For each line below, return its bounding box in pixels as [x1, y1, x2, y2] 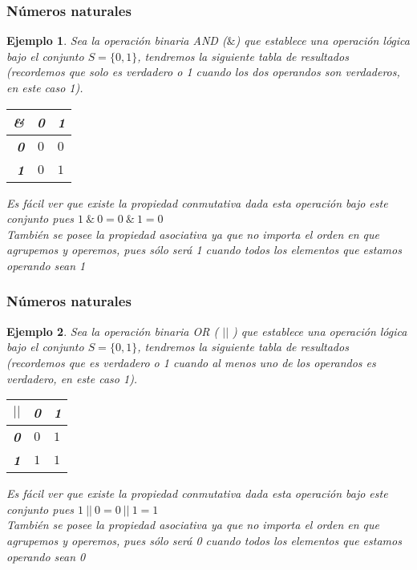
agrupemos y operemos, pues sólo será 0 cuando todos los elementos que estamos [6, 532, 402, 548]
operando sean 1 [6, 257, 86, 273]
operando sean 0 [6, 548, 86, 564]
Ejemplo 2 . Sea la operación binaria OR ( [6, 322, 219, 339]
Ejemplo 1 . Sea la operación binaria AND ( [6, 32, 227, 49]
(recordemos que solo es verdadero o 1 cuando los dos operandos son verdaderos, [6, 63, 400, 80]
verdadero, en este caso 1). [6, 370, 138, 386]
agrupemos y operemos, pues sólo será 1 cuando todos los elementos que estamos [6, 241, 402, 258]
